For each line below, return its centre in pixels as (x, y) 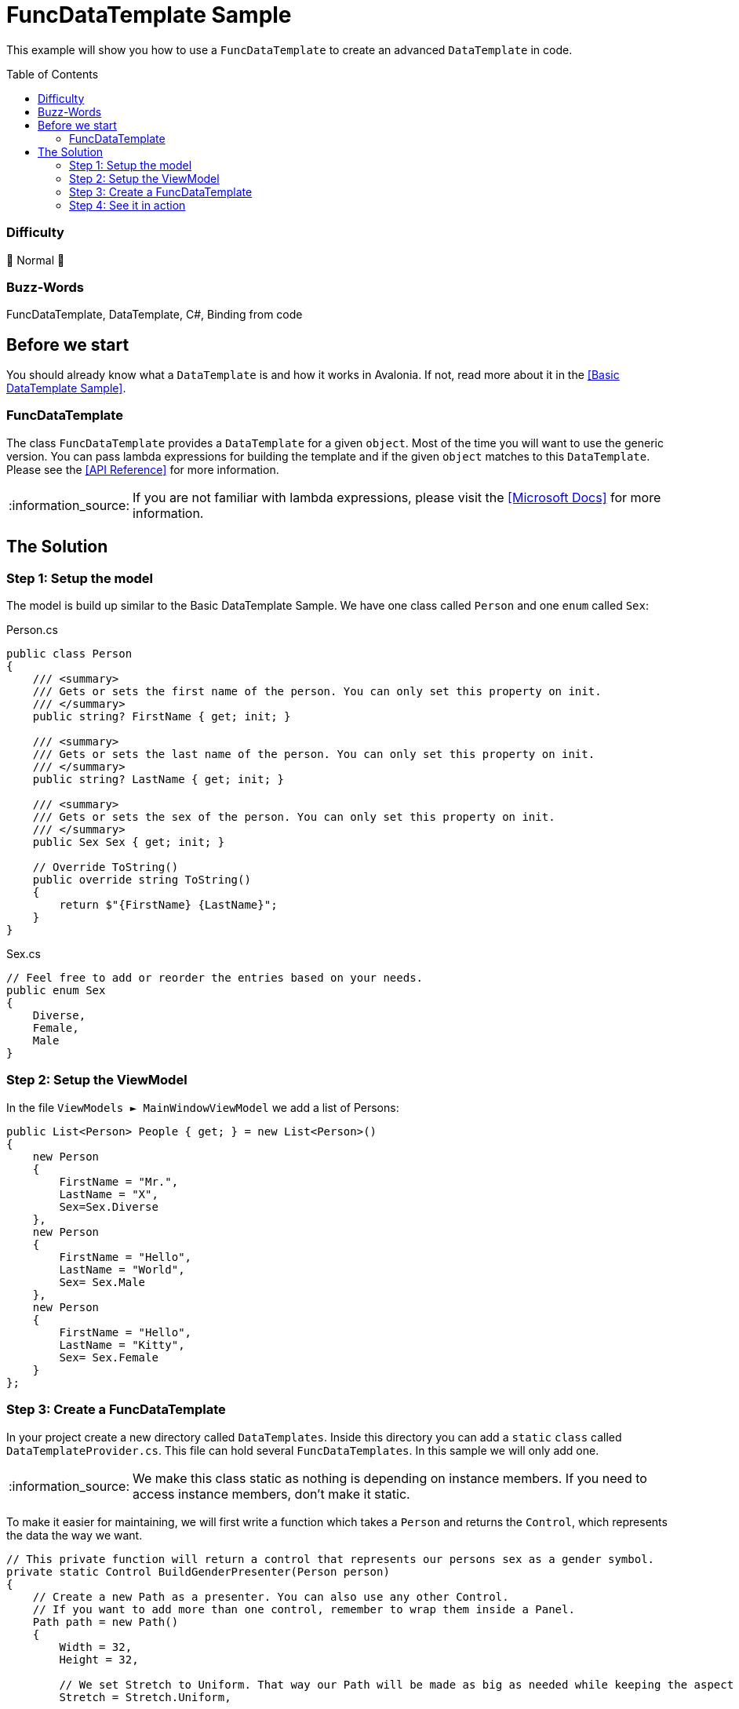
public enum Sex (56, 991)
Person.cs (32, 630)
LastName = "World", (122, 1269)
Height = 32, (99, 1659)
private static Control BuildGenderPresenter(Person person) (198, 1571)
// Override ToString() (106, 867)
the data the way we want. (75, 1535)
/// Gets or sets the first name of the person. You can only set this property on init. (317, 692)
